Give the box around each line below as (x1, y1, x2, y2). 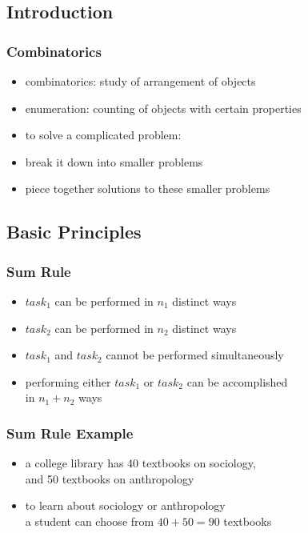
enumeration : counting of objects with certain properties (25, 99, 302, 116)
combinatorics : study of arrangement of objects (25, 73, 256, 89)
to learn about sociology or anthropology (25, 497, 226, 514)
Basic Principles (6, 219, 142, 244)
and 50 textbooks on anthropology (25, 470, 194, 487)
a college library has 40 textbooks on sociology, (25, 455, 256, 471)
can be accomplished (186, 373, 288, 390)
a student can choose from (25, 512, 154, 529)
